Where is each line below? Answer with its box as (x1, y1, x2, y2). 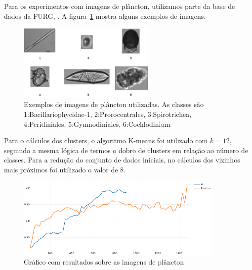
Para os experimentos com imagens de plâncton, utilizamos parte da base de (4, 1, 235, 11)
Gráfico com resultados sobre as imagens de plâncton (24, 256, 184, 267)
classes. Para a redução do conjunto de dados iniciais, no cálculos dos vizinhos (4, 155, 240, 165)
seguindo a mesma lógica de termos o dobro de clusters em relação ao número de (4, 145, 248, 155)
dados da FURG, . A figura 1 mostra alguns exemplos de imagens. (4, 10, 206, 21)
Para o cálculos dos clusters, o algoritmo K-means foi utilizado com (4, 135, 208, 146)
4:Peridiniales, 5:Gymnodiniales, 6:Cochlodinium (24, 118, 170, 129)
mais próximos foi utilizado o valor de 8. (4, 164, 126, 174)
